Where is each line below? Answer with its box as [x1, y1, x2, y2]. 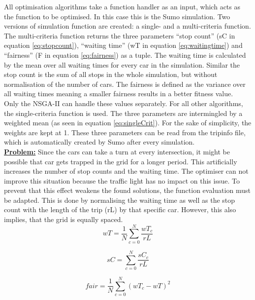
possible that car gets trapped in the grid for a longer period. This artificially [4, 156, 237, 166]
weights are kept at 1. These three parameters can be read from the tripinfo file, [4, 127, 246, 137]
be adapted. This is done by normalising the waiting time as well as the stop [4, 194, 235, 205]
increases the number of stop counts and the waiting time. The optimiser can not [4, 166, 249, 176]
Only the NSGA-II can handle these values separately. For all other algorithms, [4, 98, 243, 108]
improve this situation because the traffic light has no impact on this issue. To [4, 175, 240, 186]
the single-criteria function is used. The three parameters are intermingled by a [4, 108, 243, 118]
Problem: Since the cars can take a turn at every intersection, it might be [4, 146, 230, 156]
